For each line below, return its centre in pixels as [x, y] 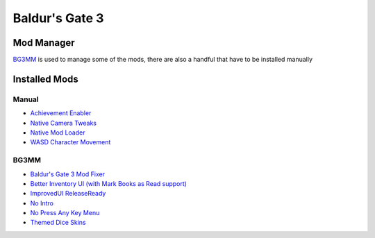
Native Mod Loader [58, 133]
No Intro [42, 203]
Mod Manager [44, 43]
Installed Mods [46, 79]
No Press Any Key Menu [65, 213]
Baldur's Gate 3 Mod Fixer [68, 174]
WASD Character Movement [70, 142]
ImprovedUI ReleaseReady [68, 194]
